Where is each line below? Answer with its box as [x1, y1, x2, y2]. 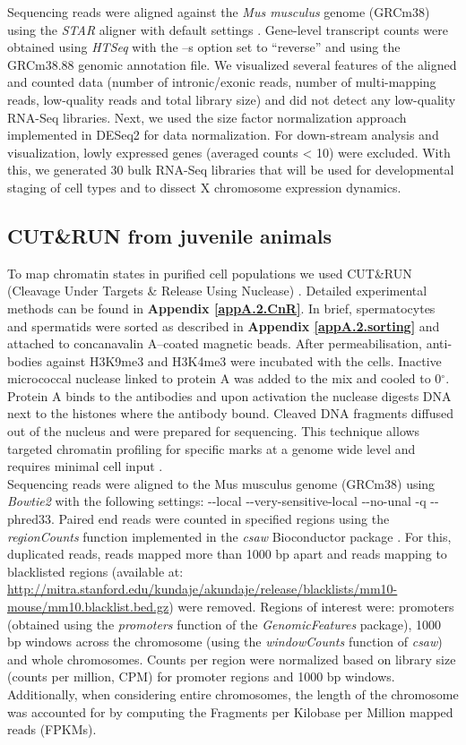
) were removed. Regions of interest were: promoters [168, 597, 454, 616]
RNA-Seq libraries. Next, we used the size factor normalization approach [7, 107, 407, 126]
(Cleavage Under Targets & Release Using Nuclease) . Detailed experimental [7, 281, 427, 300]
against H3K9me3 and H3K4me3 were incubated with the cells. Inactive [46, 351, 442, 370]
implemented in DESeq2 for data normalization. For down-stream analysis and [7, 125, 439, 144]
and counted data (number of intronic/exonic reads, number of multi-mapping [7, 73, 436, 91]
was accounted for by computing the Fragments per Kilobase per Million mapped [7, 702, 453, 721]
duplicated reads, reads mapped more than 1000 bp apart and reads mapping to [7, 544, 447, 563]
